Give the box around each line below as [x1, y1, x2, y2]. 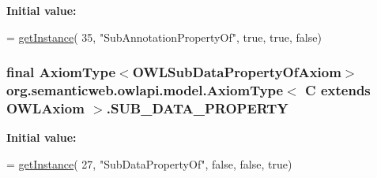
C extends [305, 80, 371, 100]
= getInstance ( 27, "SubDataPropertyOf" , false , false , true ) [6, 155, 292, 172]
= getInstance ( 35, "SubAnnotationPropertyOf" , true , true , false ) [6, 28, 322, 45]
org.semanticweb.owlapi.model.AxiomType [6, 80, 284, 100]
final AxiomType [6, 62, 116, 82]
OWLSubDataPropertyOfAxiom [132, 62, 341, 82]
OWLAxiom [6, 98, 85, 117]
